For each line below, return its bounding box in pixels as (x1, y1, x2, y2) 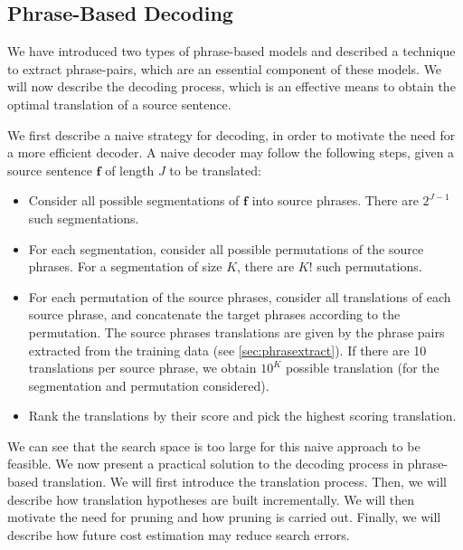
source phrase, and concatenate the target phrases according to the (28, 305, 401, 324)
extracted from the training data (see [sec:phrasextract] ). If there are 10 (28, 340, 427, 359)
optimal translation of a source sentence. (7, 94, 231, 113)
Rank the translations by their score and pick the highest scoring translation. (28, 406, 457, 425)
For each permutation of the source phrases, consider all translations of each (28, 287, 451, 306)
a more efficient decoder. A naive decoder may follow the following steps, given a (7, 143, 455, 162)
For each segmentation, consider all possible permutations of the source (28, 239, 424, 258)
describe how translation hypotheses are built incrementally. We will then (7, 489, 415, 508)
